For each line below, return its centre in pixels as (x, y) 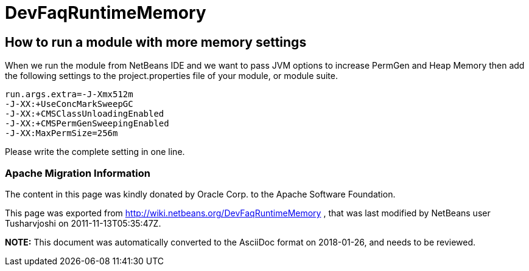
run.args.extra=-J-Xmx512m (69, 94)
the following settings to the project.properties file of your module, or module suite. (171, 76)
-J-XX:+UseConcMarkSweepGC (69, 104)
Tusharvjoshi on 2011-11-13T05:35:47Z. (83, 223)
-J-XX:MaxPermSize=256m (61, 133)
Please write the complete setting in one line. (95, 152)
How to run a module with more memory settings (156, 42)
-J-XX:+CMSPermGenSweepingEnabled (87, 124)
